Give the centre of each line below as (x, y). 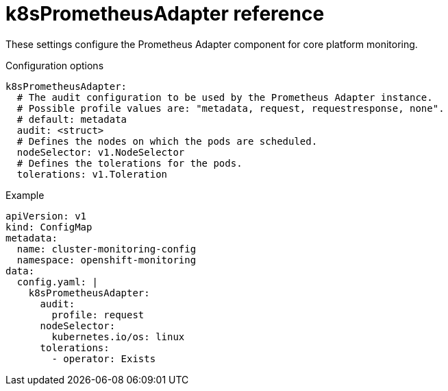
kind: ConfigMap (49, 227)
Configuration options (55, 65)
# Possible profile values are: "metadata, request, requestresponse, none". (231, 108)
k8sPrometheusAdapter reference (165, 14)
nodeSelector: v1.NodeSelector (101, 152)
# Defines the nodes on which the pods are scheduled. (167, 141)
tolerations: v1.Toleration (92, 174)
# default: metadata (72, 119)
